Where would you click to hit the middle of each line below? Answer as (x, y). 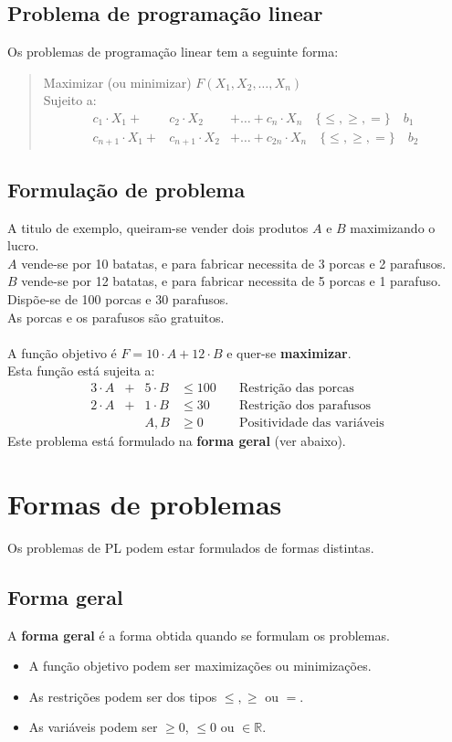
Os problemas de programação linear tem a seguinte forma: (173, 52)
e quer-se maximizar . (289, 352)
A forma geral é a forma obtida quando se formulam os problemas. (199, 635)
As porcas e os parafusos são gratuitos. (116, 317)
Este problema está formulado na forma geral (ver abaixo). (177, 441)
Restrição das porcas (297, 389)
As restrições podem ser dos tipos (123, 696)
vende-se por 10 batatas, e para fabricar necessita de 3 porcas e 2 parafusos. (234, 263)
